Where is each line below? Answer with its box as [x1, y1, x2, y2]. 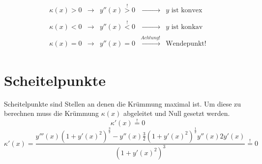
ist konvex [171, 6, 203, 14]
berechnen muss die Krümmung [4, 108, 99, 118]
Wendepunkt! [166, 40, 206, 48]
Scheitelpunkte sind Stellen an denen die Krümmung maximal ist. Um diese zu [4, 98, 241, 109]
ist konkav [171, 24, 203, 31]
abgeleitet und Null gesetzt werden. [123, 108, 230, 118]
